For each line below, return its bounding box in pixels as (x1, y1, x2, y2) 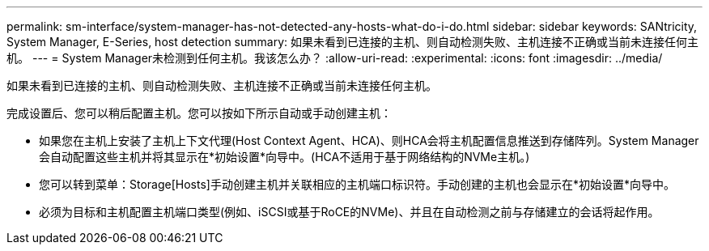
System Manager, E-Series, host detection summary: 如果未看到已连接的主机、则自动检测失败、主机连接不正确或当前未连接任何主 (6, 35, 698, 49)
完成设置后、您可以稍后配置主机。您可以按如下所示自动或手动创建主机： (6, 106, 392, 120)
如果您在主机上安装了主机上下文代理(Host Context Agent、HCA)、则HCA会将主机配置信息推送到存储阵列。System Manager (39, 134, 699, 147)
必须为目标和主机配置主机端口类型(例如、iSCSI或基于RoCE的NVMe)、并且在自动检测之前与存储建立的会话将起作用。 (39, 205, 660, 219)
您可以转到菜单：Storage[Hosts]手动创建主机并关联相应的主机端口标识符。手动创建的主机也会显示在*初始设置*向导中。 (39, 177, 675, 191)
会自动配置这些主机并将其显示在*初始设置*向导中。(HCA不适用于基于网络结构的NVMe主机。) (39, 150, 530, 164)
